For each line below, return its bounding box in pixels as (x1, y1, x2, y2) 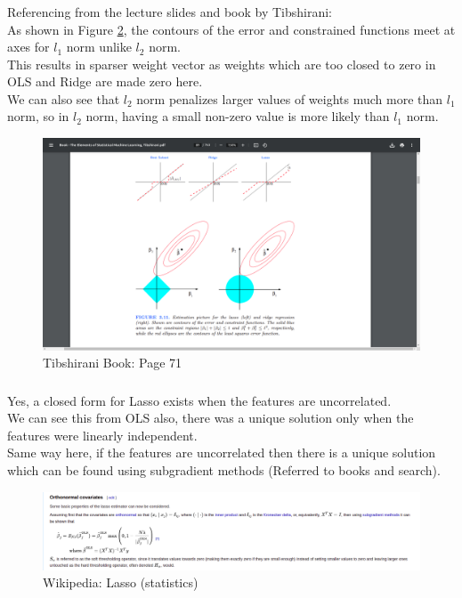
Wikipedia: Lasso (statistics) (43, 573, 199, 592)
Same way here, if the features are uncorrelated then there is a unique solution (7, 443, 436, 462)
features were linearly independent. (7, 425, 198, 444)
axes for (7, 37, 50, 56)
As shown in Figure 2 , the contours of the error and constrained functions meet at (7, 20, 456, 38)
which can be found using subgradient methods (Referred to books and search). (7, 461, 441, 480)
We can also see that (7, 89, 120, 108)
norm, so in (7, 107, 69, 125)
